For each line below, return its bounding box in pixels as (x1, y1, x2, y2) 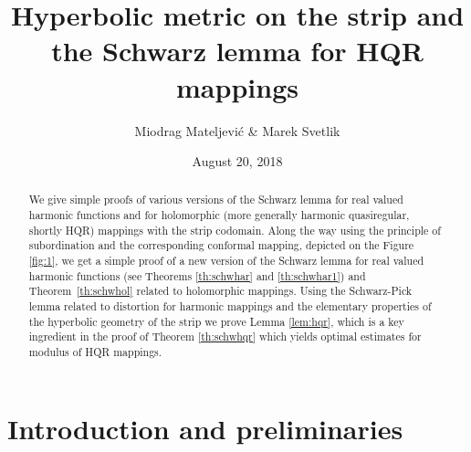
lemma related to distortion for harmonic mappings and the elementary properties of (28, 299, 432, 314)
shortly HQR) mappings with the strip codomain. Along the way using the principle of (28, 222, 441, 237)
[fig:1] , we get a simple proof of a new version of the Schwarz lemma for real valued (28, 253, 424, 268)
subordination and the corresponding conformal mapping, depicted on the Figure (28, 237, 414, 253)
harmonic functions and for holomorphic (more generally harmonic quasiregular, (28, 207, 410, 223)
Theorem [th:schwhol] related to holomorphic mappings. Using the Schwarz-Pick (28, 283, 413, 299)
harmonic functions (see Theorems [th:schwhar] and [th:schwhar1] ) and (28, 268, 366, 283)
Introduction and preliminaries (7, 409, 403, 447)
